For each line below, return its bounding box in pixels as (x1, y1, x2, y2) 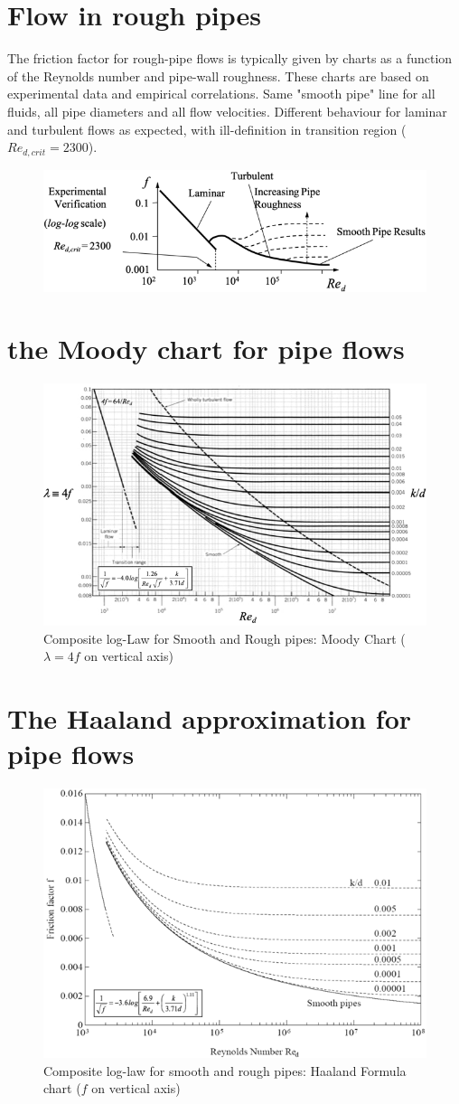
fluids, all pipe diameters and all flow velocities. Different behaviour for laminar (7, 101, 447, 120)
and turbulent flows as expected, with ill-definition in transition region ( (7, 119, 407, 138)
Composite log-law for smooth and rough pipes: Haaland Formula (43, 1061, 407, 1080)
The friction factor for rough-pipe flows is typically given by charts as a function (7, 49, 453, 68)
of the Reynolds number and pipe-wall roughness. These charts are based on (7, 66, 429, 85)
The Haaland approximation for (7, 699, 412, 736)
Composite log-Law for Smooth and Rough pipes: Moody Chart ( (43, 628, 406, 647)
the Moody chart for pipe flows (7, 330, 405, 367)
